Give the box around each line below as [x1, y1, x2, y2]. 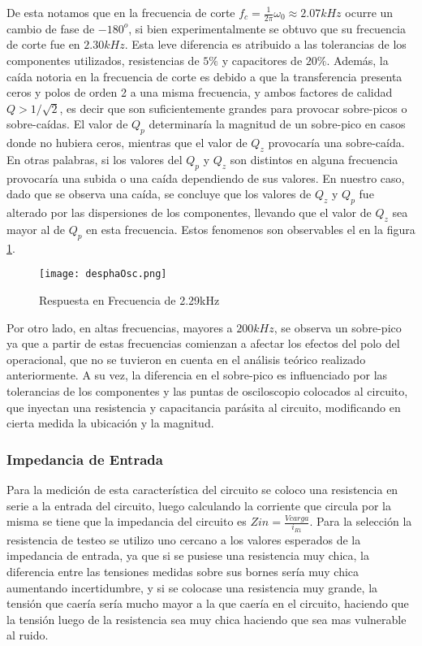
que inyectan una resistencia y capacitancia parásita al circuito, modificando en [6, 398, 401, 415]
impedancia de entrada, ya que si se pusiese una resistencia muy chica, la [6, 547, 369, 564]
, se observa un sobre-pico [273, 319, 402, 336]
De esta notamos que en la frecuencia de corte [6, 4, 235, 20]
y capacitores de [222, 52, 303, 69]
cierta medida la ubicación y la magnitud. [6, 414, 214, 431]
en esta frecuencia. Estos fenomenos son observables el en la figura [86, 220, 416, 237]
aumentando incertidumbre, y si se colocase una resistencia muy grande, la [6, 579, 378, 596]
